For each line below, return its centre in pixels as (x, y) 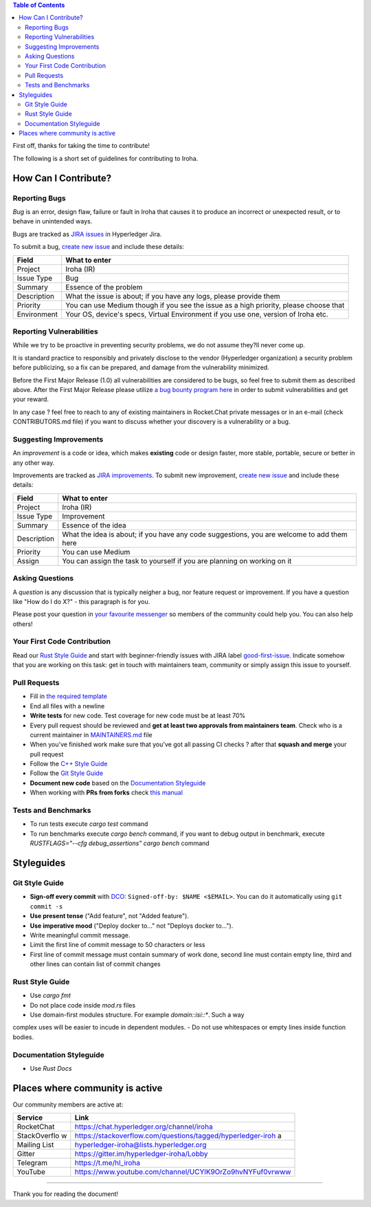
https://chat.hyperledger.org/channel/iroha (144, 1127)
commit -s (46, 906)
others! (23, 624)
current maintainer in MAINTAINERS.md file (91, 735)
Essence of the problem (104, 287)
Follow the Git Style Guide (66, 773)
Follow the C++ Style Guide (69, 764)
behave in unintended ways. (53, 221)
